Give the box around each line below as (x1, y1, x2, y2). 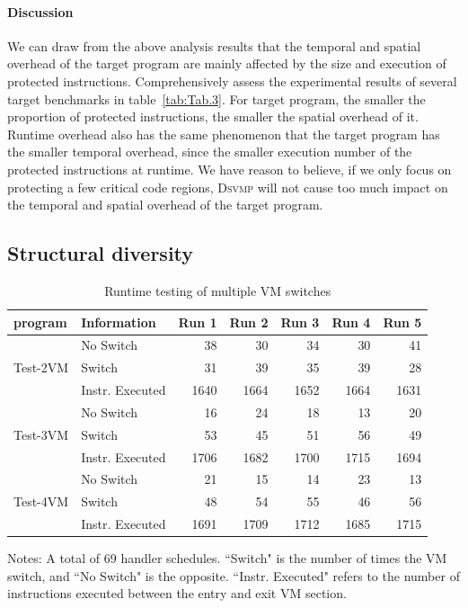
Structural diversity (7, 239, 194, 267)
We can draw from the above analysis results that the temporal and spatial (7, 36, 421, 55)
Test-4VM (13, 492, 69, 511)
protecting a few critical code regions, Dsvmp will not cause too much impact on (7, 177, 448, 196)
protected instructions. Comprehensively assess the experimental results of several (7, 71, 457, 90)
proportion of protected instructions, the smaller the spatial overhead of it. (7, 107, 419, 126)
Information (81, 312, 156, 331)
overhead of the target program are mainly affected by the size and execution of (7, 54, 446, 73)
